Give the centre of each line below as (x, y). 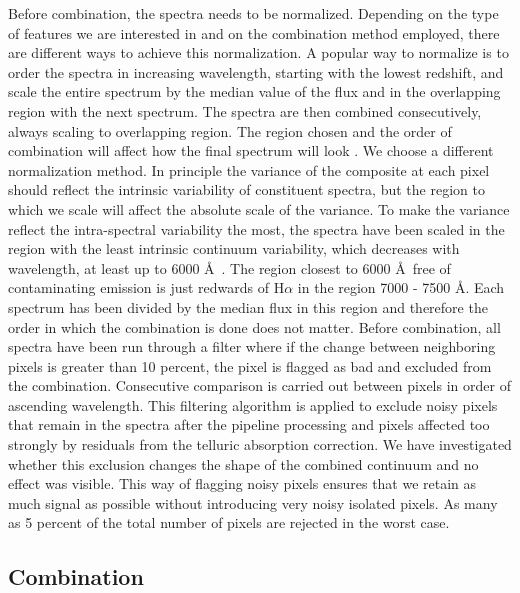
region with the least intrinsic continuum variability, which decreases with (234, 248)
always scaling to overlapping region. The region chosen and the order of (230, 130)
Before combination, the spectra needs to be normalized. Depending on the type (253, 13)
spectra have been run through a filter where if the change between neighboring (252, 346)
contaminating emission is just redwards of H (146, 287)
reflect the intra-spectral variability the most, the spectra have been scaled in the (256, 228)
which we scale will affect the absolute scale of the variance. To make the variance (259, 208)
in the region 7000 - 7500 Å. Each (401, 287)
